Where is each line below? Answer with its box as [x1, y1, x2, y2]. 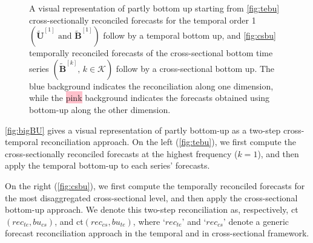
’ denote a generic [223, 215, 289, 227]
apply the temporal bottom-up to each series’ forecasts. [5, 159, 210, 172]
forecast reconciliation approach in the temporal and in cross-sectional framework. [5, 227, 309, 239]
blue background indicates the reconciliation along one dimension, [29, 79, 274, 92]
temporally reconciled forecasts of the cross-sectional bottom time [29, 47, 273, 59]
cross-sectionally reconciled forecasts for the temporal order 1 [29, 13, 256, 26]
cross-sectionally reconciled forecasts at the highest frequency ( [5, 147, 238, 160]
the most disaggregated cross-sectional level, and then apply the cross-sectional [5, 191, 298, 204]
